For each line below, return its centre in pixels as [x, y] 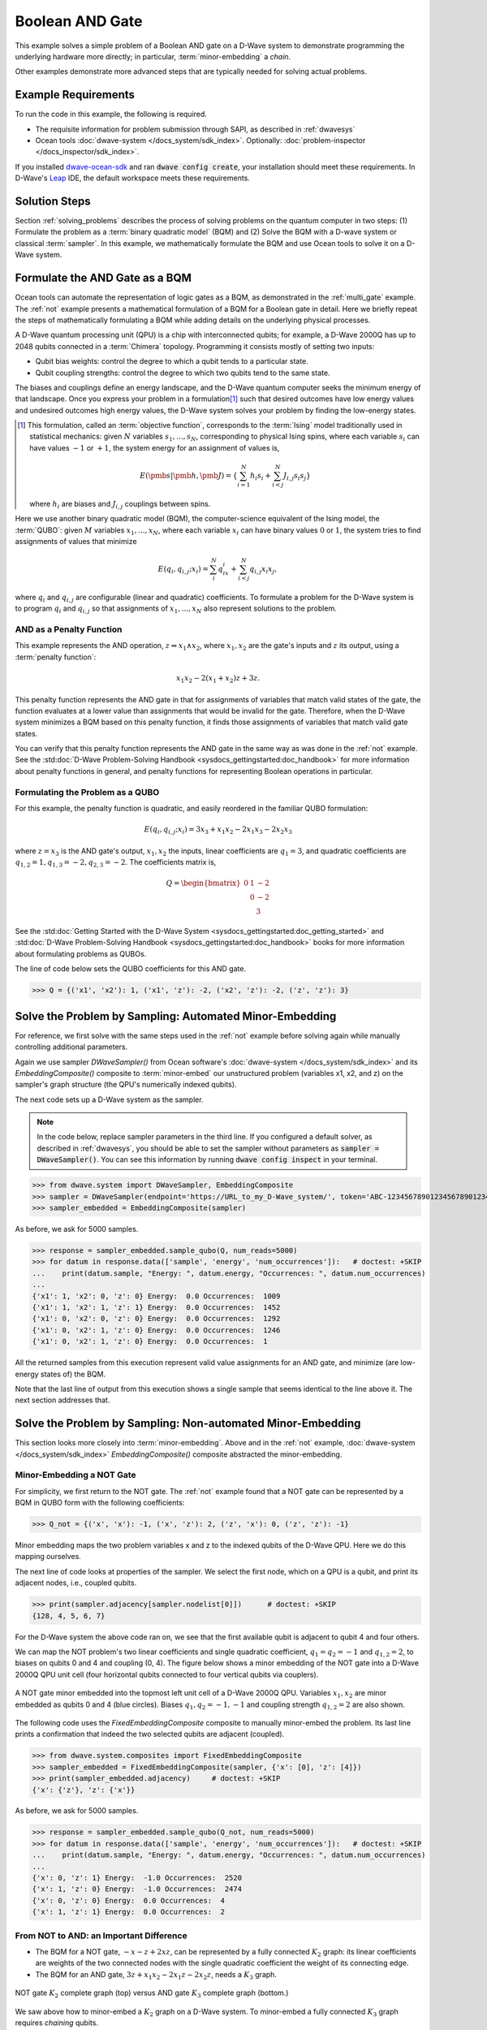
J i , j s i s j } [297, 477]
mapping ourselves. [48, 1557]
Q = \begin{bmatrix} [203, 883]
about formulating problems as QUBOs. [81, 953]
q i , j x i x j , [263, 570]
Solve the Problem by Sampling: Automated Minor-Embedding [176, 1016]
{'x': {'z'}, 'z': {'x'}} [84, 1790]
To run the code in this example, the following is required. [111, 114]
